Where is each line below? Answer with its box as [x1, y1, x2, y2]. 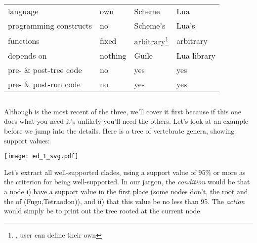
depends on [8, 50, 47, 62]
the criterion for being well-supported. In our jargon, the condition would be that [4, 176, 250, 187]
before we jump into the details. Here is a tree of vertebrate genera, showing [4, 125, 235, 136]
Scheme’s [134, 20, 166, 31]
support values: [4, 135, 50, 145]
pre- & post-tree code [8, 64, 82, 76]
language [8, 5, 39, 17]
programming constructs [8, 20, 92, 31]
